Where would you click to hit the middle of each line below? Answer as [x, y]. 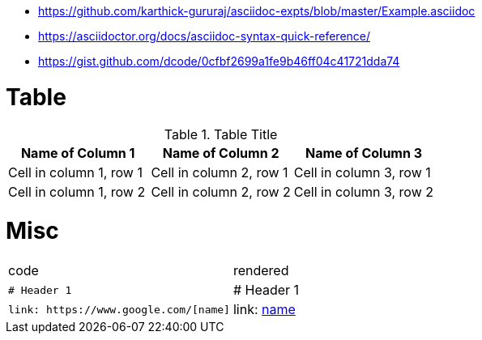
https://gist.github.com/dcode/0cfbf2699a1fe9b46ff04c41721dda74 [219, 61]
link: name [264, 309]
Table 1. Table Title [221, 134]
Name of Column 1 [78, 153]
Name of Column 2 [221, 153]
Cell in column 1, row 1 [75, 172]
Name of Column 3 [364, 153]
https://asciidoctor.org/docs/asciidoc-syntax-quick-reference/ [205, 36]
